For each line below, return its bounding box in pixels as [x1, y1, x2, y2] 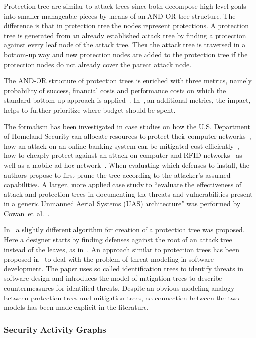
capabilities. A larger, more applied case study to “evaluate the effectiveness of [4, 179, 242, 189]
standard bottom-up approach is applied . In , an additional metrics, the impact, [4, 95, 251, 105]
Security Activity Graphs [4, 323, 106, 335]
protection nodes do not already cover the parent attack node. [4, 59, 192, 69]
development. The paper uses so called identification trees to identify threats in [4, 263, 244, 273]
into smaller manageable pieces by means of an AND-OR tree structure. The [4, 10, 236, 21]
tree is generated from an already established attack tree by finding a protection [4, 30, 246, 40]
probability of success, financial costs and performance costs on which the [4, 85, 226, 95]
